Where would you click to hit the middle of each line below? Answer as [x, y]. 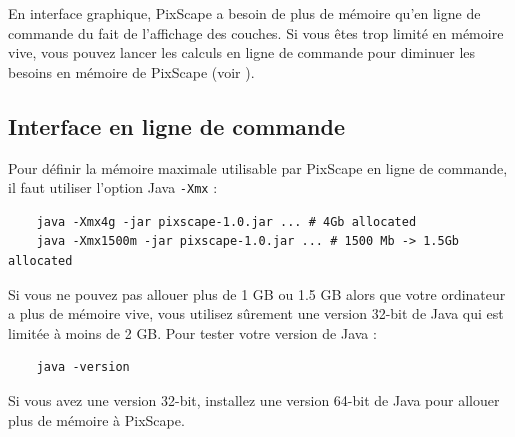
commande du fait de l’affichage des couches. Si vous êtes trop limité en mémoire [256, 32]
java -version [83, 367]
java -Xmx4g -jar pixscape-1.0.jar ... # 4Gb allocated [226, 221]
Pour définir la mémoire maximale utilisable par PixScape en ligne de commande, [258, 167]
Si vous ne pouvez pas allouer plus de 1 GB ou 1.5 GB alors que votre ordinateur [257, 293]
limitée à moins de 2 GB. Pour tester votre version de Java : [192, 332]
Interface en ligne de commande [177, 125]
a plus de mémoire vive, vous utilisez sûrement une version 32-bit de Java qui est [256, 313]
